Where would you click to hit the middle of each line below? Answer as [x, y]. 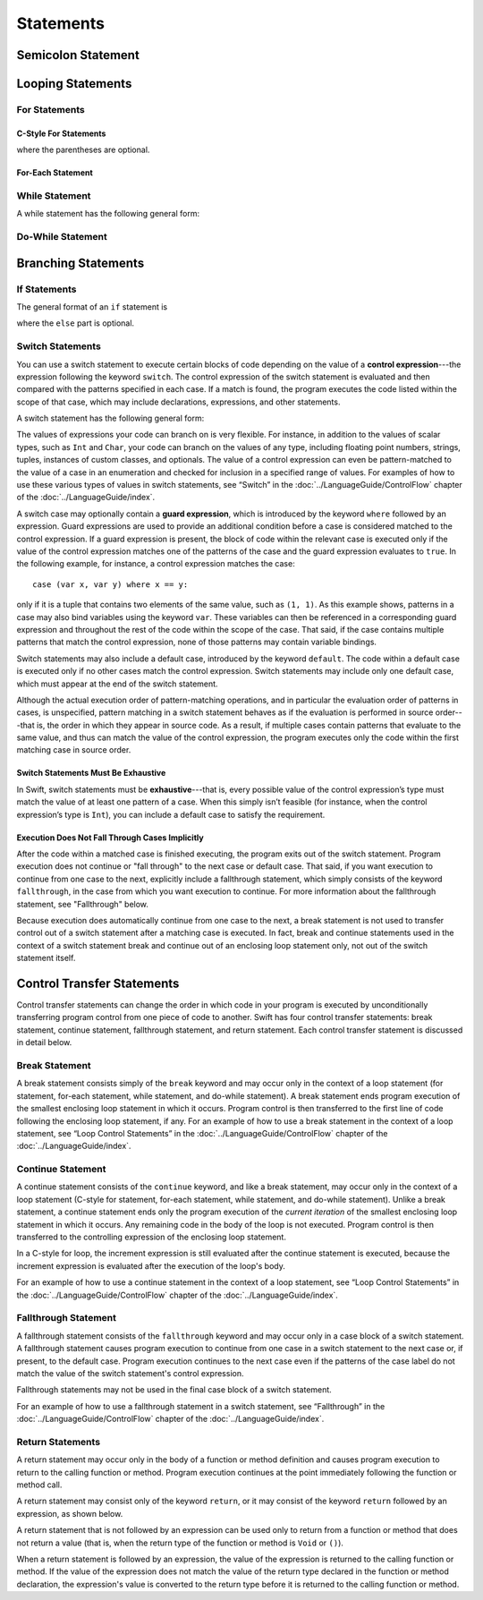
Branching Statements [80, 263]
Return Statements [59, 1442]
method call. [39, 1485]
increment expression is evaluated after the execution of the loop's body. [151, 1265]
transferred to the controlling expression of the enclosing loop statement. [151, 1237]
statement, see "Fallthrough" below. [83, 904]
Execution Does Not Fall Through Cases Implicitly [110, 838]
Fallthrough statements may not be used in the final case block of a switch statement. [174, 1390]
